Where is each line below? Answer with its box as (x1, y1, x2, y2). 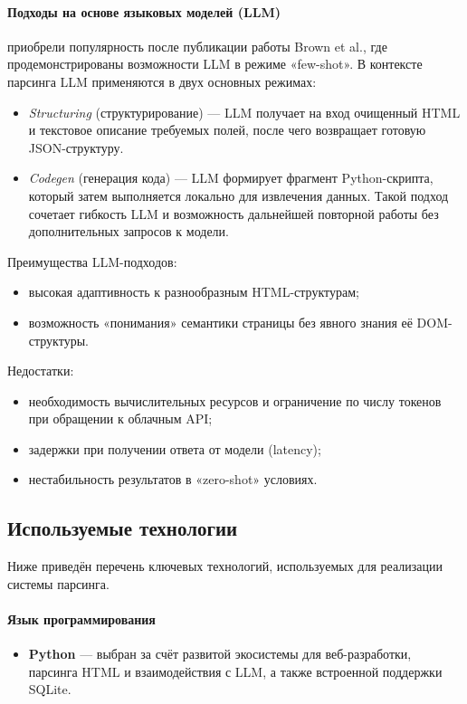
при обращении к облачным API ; (28, 409, 213, 428)
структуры (28, 330, 86, 349)
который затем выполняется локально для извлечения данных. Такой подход (28, 186, 449, 205)
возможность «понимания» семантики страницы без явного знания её (28, 312, 413, 331)
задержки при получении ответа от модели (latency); (28, 439, 321, 458)
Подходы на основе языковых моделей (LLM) (7, 2, 281, 21)
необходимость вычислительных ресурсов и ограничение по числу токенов (28, 391, 442, 410)
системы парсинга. (7, 574, 110, 593)
